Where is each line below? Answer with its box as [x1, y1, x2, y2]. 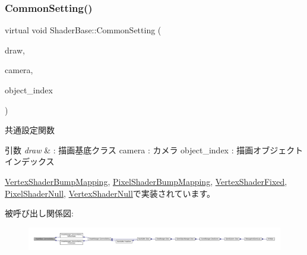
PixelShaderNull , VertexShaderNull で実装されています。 [5, 187, 216, 199]
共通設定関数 [5, 124, 55, 136]
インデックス [5, 155, 55, 168]
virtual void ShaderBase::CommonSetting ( [5, 24, 162, 36]
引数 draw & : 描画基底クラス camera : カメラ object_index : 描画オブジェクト [5, 143, 303, 156]
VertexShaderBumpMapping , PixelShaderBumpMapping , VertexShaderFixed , [5, 175, 287, 187]
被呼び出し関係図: [5, 207, 74, 219]
